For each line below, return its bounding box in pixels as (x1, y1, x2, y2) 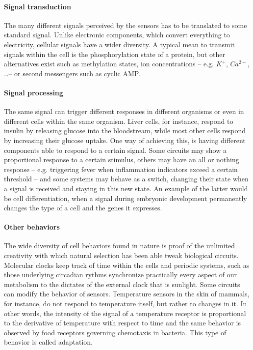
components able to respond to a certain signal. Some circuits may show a (4, 145, 227, 155)
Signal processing (4, 87, 63, 97)
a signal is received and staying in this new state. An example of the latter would (4, 183, 248, 193)
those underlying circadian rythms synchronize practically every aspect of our (4, 269, 237, 280)
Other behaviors (4, 222, 60, 232)
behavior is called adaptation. (4, 337, 93, 347)
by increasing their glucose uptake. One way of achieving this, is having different (4, 135, 246, 145)
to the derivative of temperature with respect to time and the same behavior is (4, 318, 241, 328)
